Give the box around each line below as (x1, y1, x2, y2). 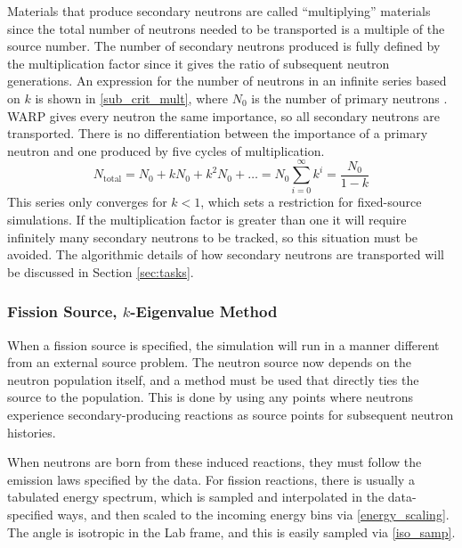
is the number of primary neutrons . (251, 88, 448, 107)
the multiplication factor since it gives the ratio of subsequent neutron (7, 53, 390, 72)
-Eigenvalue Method (130, 300, 278, 323)
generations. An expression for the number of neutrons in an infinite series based (7, 71, 447, 90)
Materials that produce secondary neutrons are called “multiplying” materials (7, 2, 431, 20)
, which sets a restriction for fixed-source (200, 192, 422, 211)
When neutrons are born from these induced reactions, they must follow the (7, 453, 422, 471)
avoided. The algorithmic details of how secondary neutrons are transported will (7, 245, 444, 264)
